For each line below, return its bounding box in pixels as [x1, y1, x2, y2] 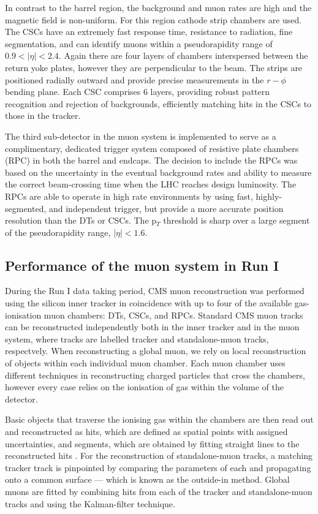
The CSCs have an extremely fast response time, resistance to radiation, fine [5, 25, 293, 38]
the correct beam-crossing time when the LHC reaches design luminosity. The [5, 178, 297, 191]
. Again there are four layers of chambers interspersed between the [58, 49, 308, 62]
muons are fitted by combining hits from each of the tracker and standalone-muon [5, 485, 312, 497]
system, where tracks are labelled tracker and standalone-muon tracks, [5, 332, 269, 345]
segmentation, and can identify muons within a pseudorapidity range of [5, 37, 273, 50]
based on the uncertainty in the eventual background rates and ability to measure [5, 165, 312, 178]
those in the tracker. [5, 109, 81, 122]
